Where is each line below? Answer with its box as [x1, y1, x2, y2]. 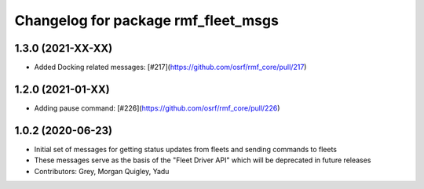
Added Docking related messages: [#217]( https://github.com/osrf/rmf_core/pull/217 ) [34, 63, 307, 72]
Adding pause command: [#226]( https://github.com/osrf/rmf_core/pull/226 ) [34, 103, 280, 113]
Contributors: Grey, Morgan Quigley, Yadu [34, 166, 170, 176]
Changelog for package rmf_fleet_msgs [14, 12, 279, 29]
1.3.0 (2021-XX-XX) [14, 42, 113, 55]
